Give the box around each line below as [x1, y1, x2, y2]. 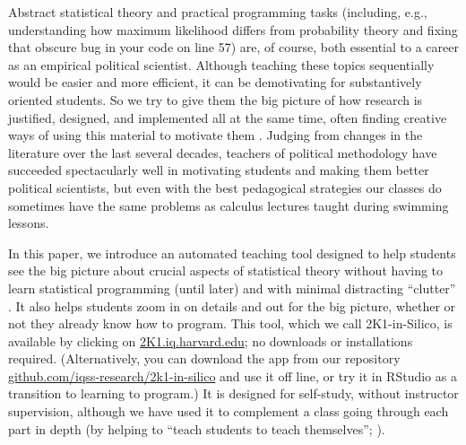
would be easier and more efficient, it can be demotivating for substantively [8, 73, 422, 92]
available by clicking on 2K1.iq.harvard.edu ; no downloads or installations [8, 331, 413, 350]
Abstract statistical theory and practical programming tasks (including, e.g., [8, 3, 427, 21]
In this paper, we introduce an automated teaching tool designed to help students [8, 243, 456, 262]
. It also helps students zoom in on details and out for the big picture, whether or [8, 296, 456, 315]
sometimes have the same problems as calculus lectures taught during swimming [8, 196, 449, 214]
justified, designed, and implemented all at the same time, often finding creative [8, 108, 447, 127]
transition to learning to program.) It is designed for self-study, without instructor [8, 384, 459, 403]
